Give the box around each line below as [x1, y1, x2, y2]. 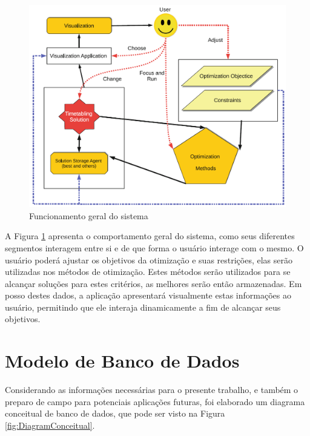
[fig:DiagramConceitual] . [5, 418, 95, 431]
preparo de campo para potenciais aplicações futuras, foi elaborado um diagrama [5, 395, 305, 408]
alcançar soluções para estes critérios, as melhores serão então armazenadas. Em [5, 277, 302, 289]
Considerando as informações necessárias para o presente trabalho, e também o [5, 383, 298, 396]
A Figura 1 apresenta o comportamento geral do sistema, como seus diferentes [5, 230, 295, 242]
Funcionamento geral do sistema [29, 209, 148, 222]
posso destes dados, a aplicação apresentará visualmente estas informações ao [5, 289, 291, 302]
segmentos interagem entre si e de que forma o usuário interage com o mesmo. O [5, 241, 304, 254]
